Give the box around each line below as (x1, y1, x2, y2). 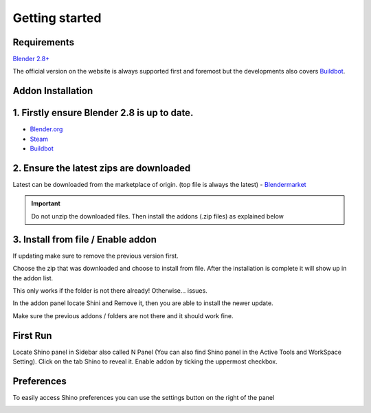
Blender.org (30, 125, 63, 133)
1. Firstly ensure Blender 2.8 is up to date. (12, 107, 194, 119)
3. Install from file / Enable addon (12, 234, 157, 245)
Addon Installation (12, 85, 93, 97)
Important (31, 199, 61, 208)
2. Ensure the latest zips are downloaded (12, 162, 191, 174)
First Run (12, 330, 52, 342)
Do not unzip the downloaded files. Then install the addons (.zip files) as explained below (31, 212, 284, 220)
